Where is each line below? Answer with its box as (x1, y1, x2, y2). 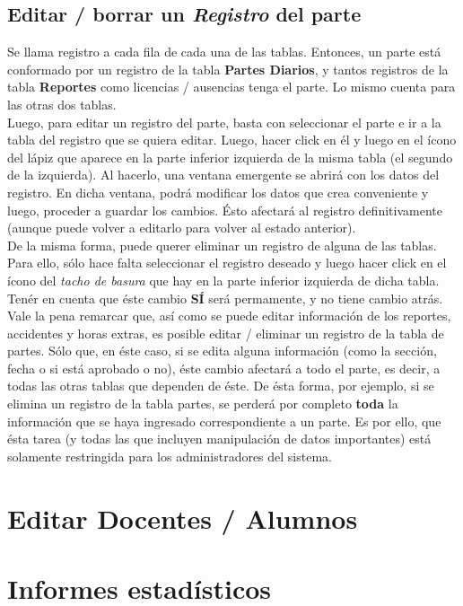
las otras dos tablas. (7, 94, 117, 113)
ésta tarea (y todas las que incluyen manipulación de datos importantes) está (7, 429, 432, 448)
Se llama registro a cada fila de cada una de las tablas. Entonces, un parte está (7, 42, 441, 61)
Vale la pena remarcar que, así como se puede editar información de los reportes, (7, 306, 451, 325)
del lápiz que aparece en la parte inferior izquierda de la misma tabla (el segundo (7, 147, 453, 166)
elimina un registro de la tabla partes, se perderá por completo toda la (7, 394, 398, 413)
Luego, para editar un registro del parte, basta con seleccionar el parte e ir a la (7, 112, 441, 131)
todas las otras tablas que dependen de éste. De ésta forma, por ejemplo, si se (7, 376, 434, 395)
